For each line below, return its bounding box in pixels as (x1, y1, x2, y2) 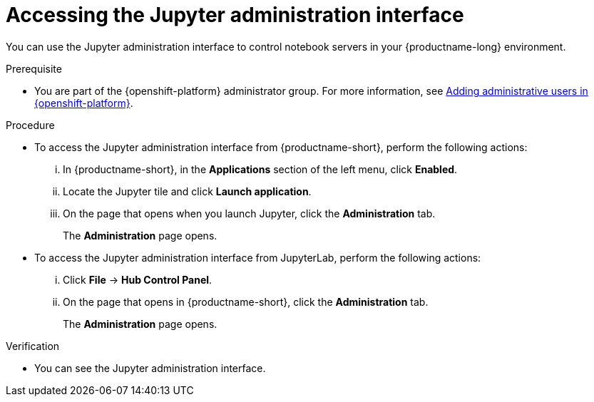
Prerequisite (6, 62, 62, 75)
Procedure (6, 118, 55, 131)
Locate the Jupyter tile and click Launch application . (63, 185, 312, 197)
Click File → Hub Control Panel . (63, 273, 212, 286)
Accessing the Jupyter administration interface (6, 3, 464, 27)
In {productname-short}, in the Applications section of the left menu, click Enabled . (63, 163, 458, 175)
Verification (6, 339, 60, 352)
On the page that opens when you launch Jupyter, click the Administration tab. (63, 207, 436, 220)
